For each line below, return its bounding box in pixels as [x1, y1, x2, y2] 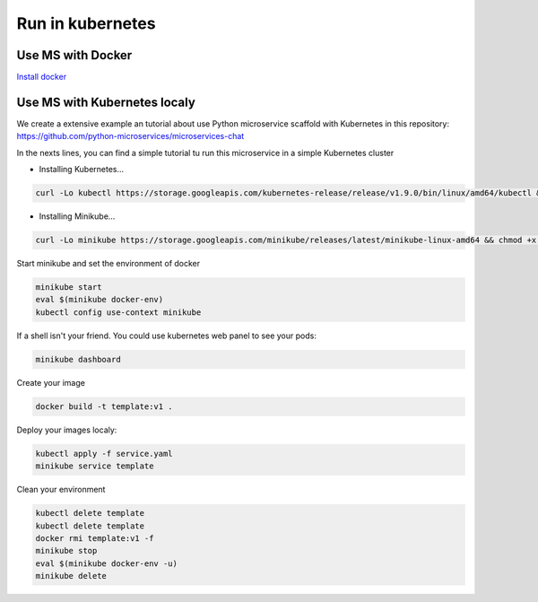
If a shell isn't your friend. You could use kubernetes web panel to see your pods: [16, 330, 317, 341]
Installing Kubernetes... [39, 164, 125, 175]
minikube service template [35, 461, 154, 471]
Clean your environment [16, 484, 106, 495]
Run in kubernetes [16, 13, 156, 33]
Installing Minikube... [39, 211, 116, 222]
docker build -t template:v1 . [35, 401, 174, 412]
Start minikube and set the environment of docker [16, 258, 201, 269]
